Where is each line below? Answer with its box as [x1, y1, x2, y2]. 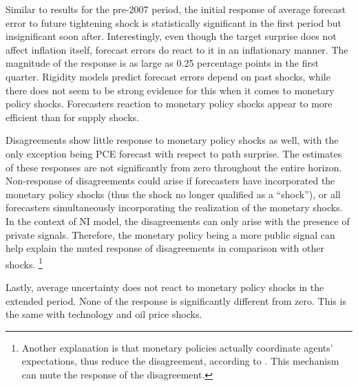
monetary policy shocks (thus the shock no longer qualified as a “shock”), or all [6, 186, 341, 201]
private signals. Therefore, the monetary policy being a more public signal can [6, 227, 335, 242]
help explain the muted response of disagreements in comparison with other [6, 241, 324, 255]
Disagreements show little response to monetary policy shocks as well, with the [6, 133, 339, 147]
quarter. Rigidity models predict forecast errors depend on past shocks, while [6, 69, 330, 83]
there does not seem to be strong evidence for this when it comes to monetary [6, 83, 335, 97]
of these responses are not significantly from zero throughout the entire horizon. [6, 160, 342, 174]
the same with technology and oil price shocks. [6, 307, 202, 321]
